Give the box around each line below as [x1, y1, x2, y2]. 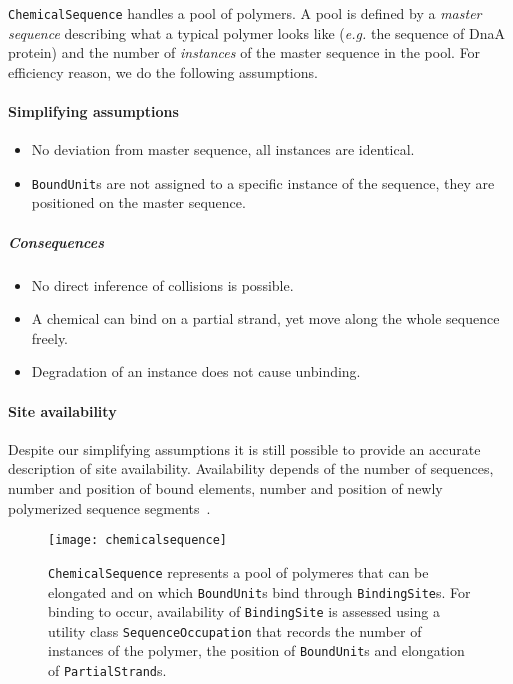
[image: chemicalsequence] [48, 533, 227, 548]
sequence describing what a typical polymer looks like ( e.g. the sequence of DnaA [8, 22, 505, 43]
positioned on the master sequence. [31, 192, 246, 213]
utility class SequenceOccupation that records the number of [48, 620, 422, 641]
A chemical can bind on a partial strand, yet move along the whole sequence [31, 308, 500, 329]
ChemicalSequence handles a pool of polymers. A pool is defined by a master [8, 3, 482, 23]
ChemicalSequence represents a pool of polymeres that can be [48, 561, 429, 582]
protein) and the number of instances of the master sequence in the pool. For [8, 42, 481, 63]
